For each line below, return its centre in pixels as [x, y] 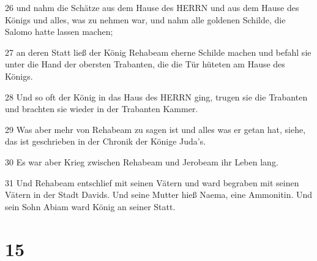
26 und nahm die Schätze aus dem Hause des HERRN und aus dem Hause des [152, 7]
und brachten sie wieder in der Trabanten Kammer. [102, 109]
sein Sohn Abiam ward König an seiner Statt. [90, 206]
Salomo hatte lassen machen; [59, 32]
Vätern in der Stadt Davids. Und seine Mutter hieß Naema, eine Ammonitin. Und [159, 195]
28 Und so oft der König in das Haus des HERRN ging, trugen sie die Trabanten [156, 96]
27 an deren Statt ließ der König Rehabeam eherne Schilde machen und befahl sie [158, 52]
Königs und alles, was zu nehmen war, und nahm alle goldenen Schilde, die [145, 19]
